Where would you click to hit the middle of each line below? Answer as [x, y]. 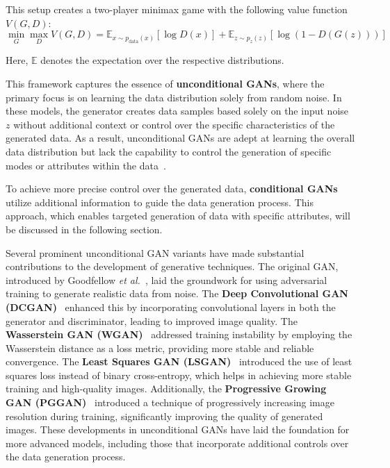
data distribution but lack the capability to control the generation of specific [169, 151]
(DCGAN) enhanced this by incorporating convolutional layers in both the [171, 307]
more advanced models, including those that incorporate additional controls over [177, 443]
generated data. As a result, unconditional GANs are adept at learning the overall [180, 138]
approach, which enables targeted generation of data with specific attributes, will [178, 216]
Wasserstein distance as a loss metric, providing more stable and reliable [160, 348]
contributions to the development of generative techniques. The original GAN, [172, 266]
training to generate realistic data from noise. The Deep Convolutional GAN [177, 293]
